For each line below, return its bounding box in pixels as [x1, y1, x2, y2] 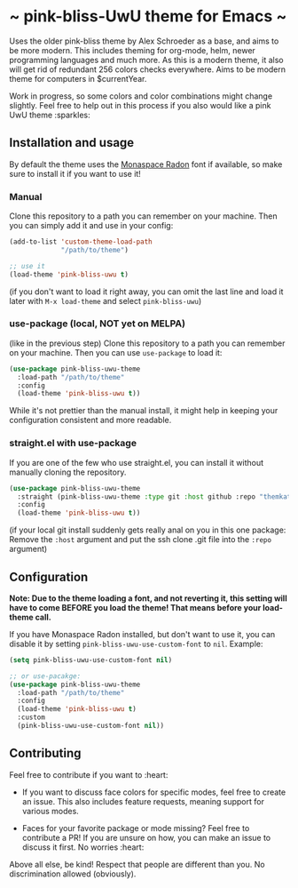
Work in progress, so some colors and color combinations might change [9, 91, 273, 101]
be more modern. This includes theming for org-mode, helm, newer [9, 44, 255, 55]
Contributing [9, 746, 82, 761]
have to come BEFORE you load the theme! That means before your [9, 602, 262, 612]
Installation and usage [9, 135, 135, 150]
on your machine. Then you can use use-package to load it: [9, 347, 223, 357]
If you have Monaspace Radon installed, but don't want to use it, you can [9, 628, 276, 639]
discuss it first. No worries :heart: [21, 842, 145, 852]
